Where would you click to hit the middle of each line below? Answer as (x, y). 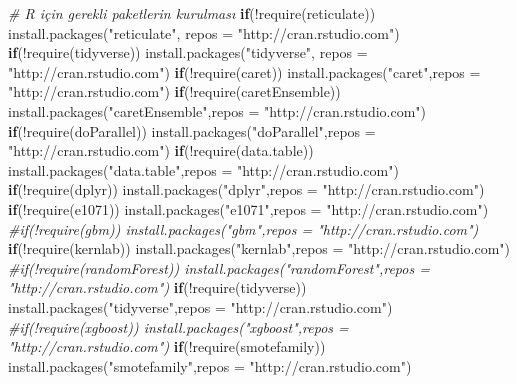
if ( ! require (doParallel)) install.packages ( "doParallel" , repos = (192, 130)
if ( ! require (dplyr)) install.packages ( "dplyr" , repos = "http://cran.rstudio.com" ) (246, 189)
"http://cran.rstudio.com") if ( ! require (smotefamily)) (167, 346)
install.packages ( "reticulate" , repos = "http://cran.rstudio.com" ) (204, 32)
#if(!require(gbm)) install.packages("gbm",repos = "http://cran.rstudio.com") (243, 228)
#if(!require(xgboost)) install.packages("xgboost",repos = (178, 326)
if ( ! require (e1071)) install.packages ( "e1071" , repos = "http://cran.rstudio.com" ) (248, 208)
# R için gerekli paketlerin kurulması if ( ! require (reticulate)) (192, 13)
